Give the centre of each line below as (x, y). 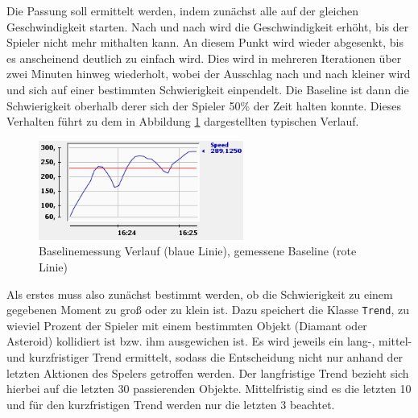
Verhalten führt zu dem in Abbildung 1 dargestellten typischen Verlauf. (183, 121)
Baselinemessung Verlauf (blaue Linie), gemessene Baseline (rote (198, 251)
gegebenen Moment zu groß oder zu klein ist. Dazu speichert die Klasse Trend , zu (208, 310)
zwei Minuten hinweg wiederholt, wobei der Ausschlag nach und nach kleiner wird (209, 74)
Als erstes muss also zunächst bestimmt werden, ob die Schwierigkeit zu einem (200, 294)
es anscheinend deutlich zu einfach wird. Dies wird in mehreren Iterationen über (204, 58)
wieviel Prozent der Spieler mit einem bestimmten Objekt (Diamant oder (187, 325)
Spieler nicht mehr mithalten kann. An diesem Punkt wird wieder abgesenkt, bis (205, 42)
